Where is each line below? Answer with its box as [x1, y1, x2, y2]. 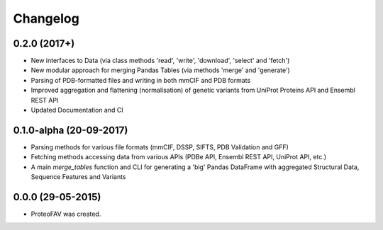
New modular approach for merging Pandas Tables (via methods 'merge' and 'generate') [30, 66, 290, 74]
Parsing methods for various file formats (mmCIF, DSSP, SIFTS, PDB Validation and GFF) [30, 142, 289, 151]
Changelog [13, 11, 79, 26]
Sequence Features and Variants [30, 173, 126, 181]
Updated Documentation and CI [30, 106, 123, 115]
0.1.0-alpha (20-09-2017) [13, 124, 128, 136]
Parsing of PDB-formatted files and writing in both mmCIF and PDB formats [30, 76, 251, 84]
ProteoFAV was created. [30, 209, 101, 218]
